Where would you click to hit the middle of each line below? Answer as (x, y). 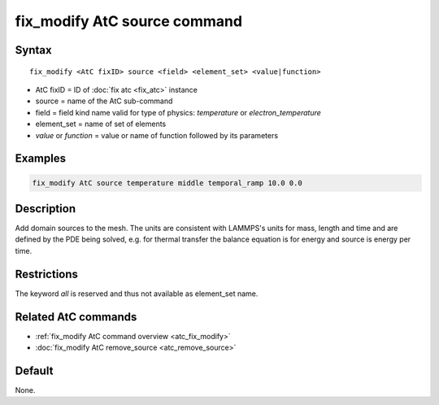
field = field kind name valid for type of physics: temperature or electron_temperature (178, 112)
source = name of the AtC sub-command (104, 101)
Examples (41, 159)
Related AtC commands (76, 317)
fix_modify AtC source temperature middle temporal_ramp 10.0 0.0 (167, 183)
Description (46, 209)
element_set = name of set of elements (101, 124)
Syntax (33, 50)
